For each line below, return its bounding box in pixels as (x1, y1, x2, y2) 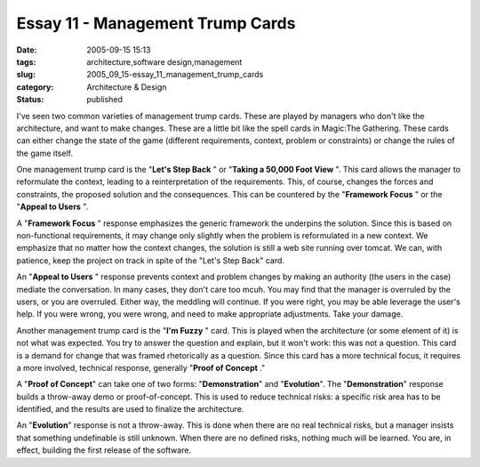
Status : (16, 94, 44, 105)
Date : (16, 44, 37, 55)
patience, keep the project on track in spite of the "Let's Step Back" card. (16, 254, 284, 266)
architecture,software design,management (86, 56, 243, 67)
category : (16, 81, 54, 93)
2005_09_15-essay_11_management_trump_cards (86, 69, 264, 80)
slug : (16, 69, 36, 80)
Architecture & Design (86, 81, 167, 93)
